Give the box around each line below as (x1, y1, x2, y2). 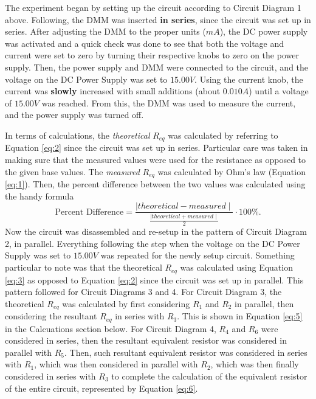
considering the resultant (5, 310, 97, 322)
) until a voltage (249, 85, 309, 97)
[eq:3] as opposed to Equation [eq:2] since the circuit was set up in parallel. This (5, 273, 304, 286)
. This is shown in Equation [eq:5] (177, 310, 303, 322)
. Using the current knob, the (194, 72, 303, 85)
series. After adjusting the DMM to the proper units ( (5, 25, 206, 38)
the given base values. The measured (5, 165, 140, 178)
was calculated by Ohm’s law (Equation (157, 165, 306, 178)
